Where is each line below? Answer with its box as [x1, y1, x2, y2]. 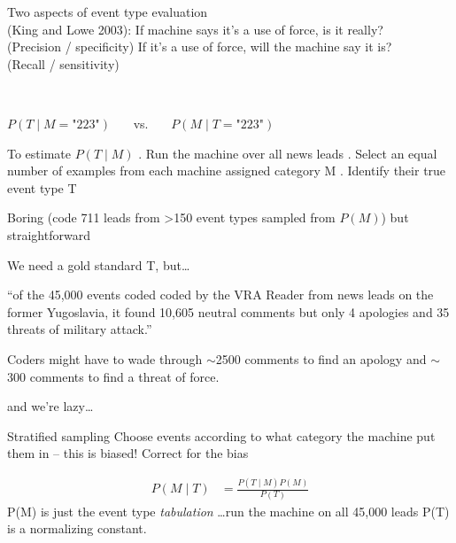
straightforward [7, 225, 90, 244]
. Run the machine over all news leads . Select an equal [138, 144, 437, 162]
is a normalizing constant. [7, 519, 147, 538]
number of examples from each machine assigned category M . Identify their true [7, 161, 446, 180]
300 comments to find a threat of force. [7, 367, 220, 385]
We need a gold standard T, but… [7, 255, 190, 274]
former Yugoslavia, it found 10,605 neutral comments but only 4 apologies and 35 [7, 302, 450, 321]
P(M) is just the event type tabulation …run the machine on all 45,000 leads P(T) [7, 501, 450, 520]
